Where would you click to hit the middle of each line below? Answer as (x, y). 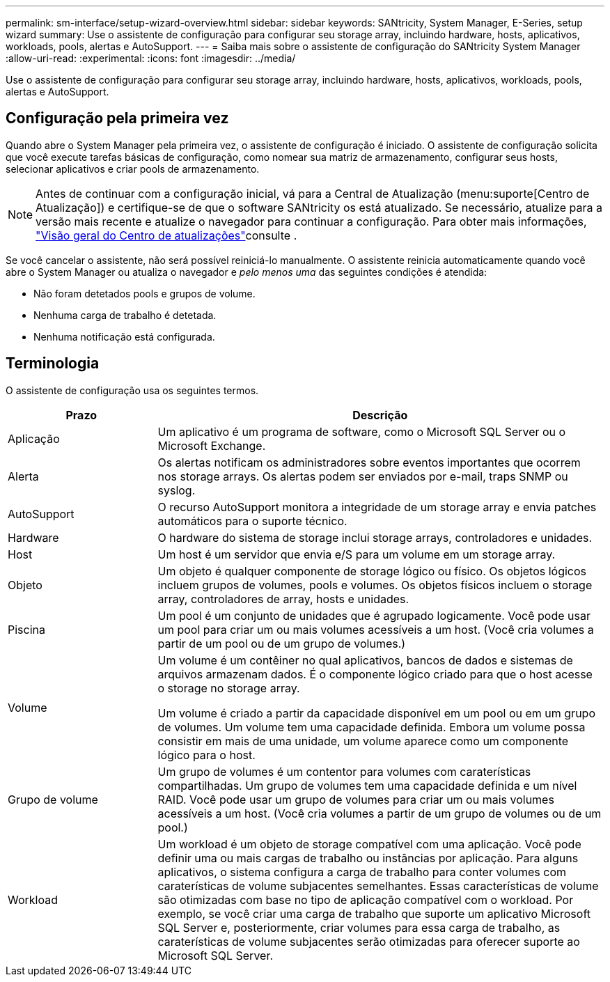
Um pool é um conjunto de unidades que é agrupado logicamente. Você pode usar (374, 615)
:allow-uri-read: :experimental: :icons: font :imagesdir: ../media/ (151, 58)
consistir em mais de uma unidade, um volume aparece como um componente (363, 741)
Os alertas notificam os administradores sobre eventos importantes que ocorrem (369, 462)
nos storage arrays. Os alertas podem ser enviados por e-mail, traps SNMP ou (363, 476)
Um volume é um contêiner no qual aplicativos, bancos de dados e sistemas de (365, 660)
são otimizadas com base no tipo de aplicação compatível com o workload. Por (366, 899)
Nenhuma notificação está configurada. (124, 336)
